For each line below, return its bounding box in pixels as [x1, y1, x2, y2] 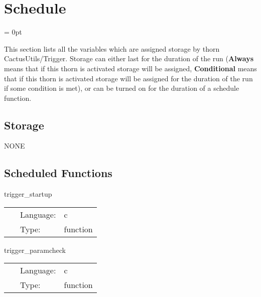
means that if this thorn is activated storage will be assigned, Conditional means [4, 63, 257, 73]
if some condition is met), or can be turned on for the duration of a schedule [4, 83, 239, 93]
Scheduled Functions [4, 165, 112, 181]
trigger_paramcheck [4, 244, 66, 255]
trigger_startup [4, 189, 52, 199]
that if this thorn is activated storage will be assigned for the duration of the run [4, 73, 253, 83]
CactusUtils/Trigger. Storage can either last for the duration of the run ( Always [4, 53, 254, 64]
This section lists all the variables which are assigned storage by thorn [4, 43, 220, 54]
